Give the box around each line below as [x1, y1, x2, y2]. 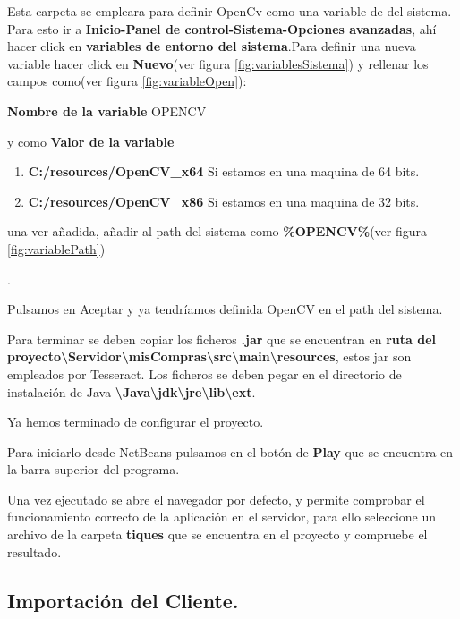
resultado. [7, 542, 62, 561]
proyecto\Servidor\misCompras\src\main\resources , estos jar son [7, 347, 412, 366]
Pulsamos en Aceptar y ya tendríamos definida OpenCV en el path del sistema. [7, 300, 443, 318]
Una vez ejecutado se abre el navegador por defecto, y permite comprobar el [7, 489, 425, 508]
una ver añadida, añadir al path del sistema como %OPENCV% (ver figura [7, 222, 428, 241]
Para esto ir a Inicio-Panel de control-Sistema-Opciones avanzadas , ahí [7, 19, 437, 38]
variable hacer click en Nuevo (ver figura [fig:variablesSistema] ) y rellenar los [7, 54, 429, 72]
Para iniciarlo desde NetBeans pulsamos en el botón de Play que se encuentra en [7, 442, 454, 461]
